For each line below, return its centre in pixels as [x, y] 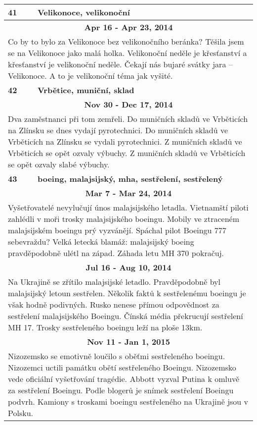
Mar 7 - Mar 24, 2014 [128, 193]
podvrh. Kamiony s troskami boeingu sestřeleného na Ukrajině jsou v [128, 401]
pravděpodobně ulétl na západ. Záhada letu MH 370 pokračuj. [116, 253]
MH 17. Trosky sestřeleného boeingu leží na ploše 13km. [105, 327]
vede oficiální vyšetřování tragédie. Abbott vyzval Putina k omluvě [124, 379]
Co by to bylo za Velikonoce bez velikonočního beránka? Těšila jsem [126, 41]
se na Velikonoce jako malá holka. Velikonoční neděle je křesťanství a [128, 53]
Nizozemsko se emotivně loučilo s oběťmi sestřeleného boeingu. [117, 356]
